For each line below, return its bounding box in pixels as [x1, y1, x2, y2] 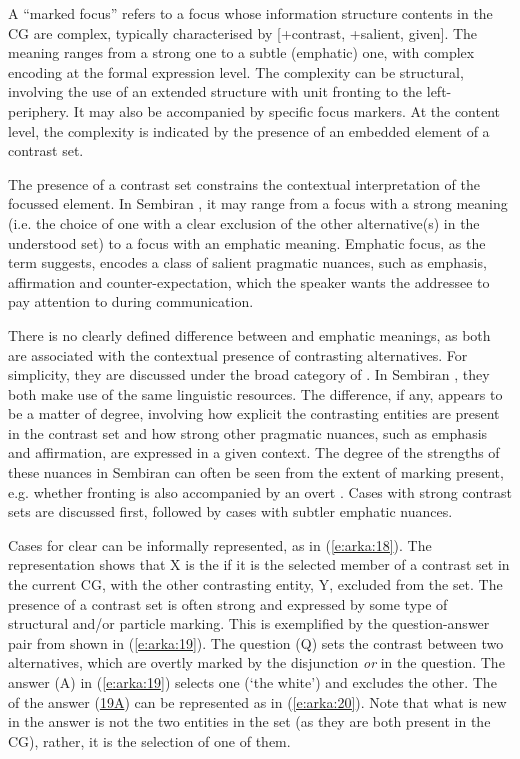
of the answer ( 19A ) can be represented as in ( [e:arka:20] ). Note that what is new [8, 691, 507, 712]
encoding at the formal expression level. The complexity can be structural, [8, 61, 464, 82]
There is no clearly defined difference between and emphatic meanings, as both [8, 324, 491, 345]
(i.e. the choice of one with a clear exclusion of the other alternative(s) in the [8, 212, 480, 233]
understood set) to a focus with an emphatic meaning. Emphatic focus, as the [8, 232, 486, 253]
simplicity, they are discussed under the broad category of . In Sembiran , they [8, 364, 490, 385]
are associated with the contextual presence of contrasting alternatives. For [8, 344, 468, 365]
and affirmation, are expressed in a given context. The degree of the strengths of [8, 442, 500, 463]
